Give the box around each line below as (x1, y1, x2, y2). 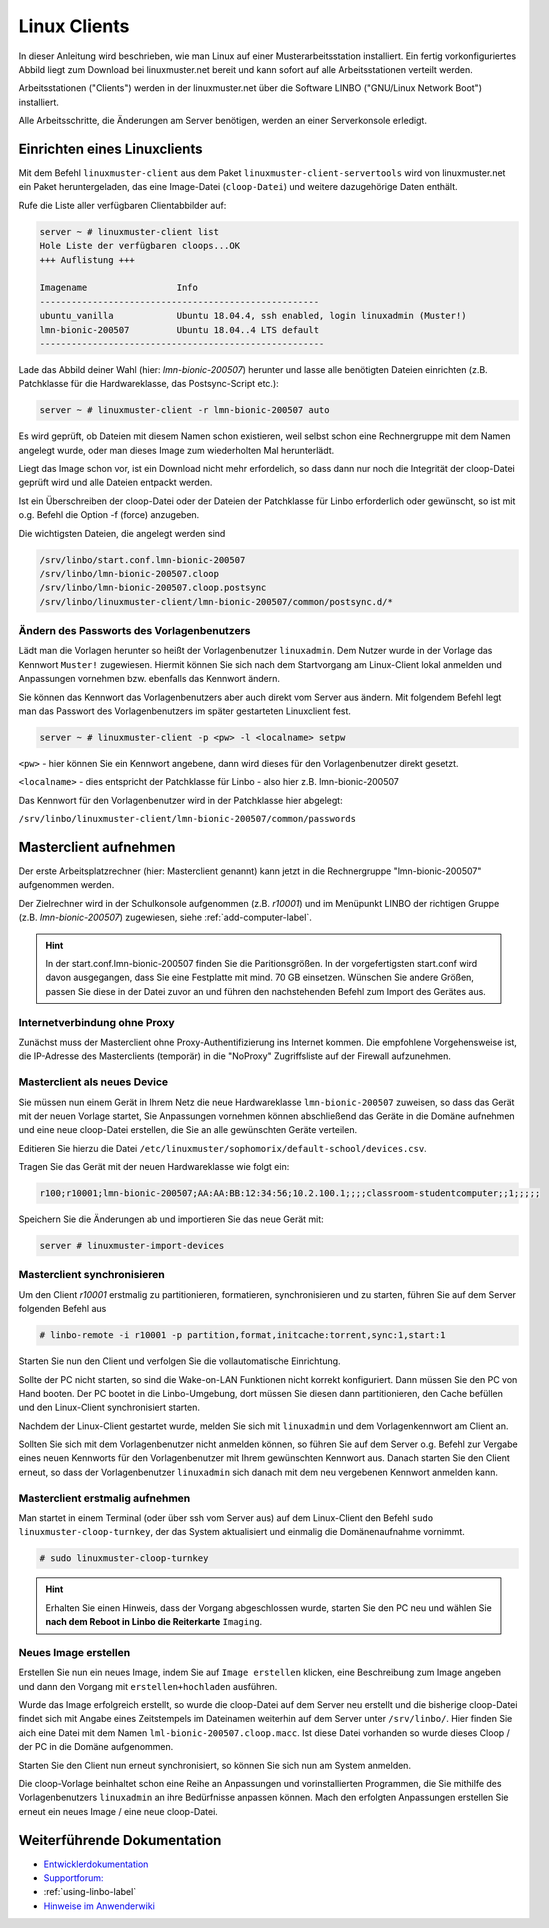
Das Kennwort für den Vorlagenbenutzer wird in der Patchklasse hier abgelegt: (18, 794, 344, 806)
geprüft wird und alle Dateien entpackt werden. (18, 476, 213, 489)
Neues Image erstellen (18, 1645, 131, 1659)
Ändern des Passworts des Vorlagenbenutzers (18, 624, 251, 638)
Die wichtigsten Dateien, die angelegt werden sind (18, 527, 226, 539)
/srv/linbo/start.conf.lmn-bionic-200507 (39, 554, 246, 565)
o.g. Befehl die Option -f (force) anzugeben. (18, 509, 200, 521)
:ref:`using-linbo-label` (43, 1886, 137, 1898)
